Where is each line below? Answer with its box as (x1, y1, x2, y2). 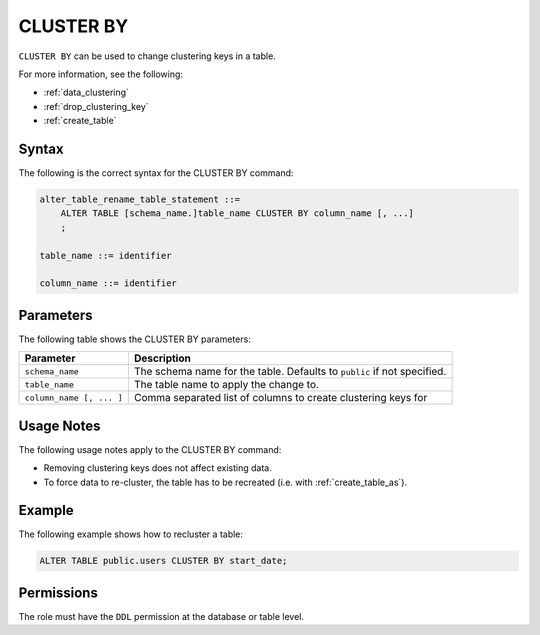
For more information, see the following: (18, 68, 184, 80)
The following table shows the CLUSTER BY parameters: (18, 333, 252, 345)
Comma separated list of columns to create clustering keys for (133, 391, 428, 405)
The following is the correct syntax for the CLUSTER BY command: (18, 167, 294, 179)
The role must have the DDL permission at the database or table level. (18, 610, 305, 622)
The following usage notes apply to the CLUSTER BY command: (18, 443, 282, 455)
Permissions (18, 584, 99, 601)
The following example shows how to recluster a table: (18, 528, 244, 540)
